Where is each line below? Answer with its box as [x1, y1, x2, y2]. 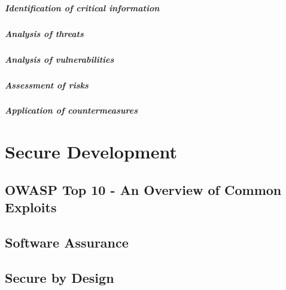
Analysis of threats [5, 27, 84, 39]
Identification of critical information [5, 1, 160, 14]
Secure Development [5, 139, 177, 164]
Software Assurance [5, 233, 129, 251]
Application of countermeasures [5, 104, 138, 117]
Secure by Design [5, 268, 114, 286]
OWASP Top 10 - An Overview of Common [5, 180, 282, 199]
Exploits [5, 198, 57, 216]
